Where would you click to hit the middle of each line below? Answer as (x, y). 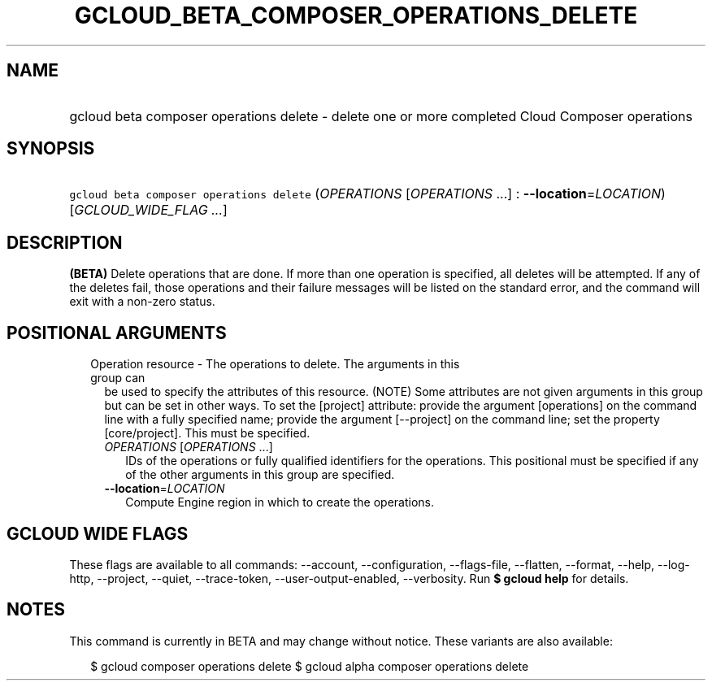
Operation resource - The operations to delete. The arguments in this (275, 364)
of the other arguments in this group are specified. (260, 475)
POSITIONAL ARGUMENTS (117, 333)
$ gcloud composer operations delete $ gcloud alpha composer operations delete (310, 666)
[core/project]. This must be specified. (207, 433)
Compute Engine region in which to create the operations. (280, 502)
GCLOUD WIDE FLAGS (98, 533)
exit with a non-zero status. (142, 302)
